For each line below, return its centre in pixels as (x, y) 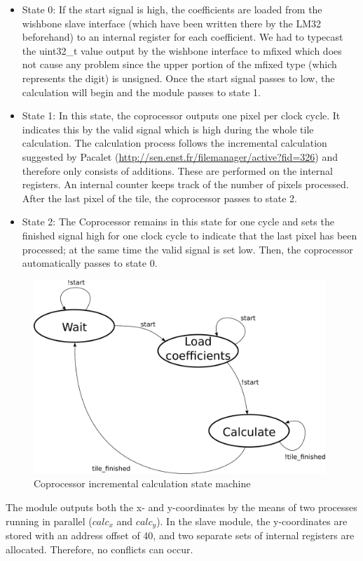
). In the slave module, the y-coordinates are (252, 521)
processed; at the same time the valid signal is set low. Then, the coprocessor (187, 249)
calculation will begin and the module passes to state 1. (141, 92)
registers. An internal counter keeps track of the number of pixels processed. (185, 184)
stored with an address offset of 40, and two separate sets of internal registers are (180, 535)
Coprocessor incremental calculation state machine (142, 483)
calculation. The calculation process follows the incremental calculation (174, 143)
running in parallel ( (49, 521)
